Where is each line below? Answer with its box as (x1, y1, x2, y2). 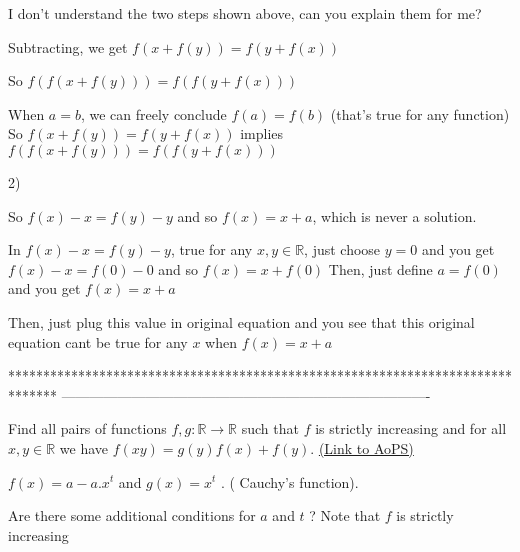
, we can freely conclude (80, 103, 227, 124)
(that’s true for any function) (330, 103, 510, 124)
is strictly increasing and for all (315, 418, 507, 439)
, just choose (304, 239, 381, 260)
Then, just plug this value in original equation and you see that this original (8, 311, 475, 332)
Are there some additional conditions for (8, 505, 256, 526)
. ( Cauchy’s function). (220, 471, 359, 492)
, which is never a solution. (312, 205, 477, 226)
